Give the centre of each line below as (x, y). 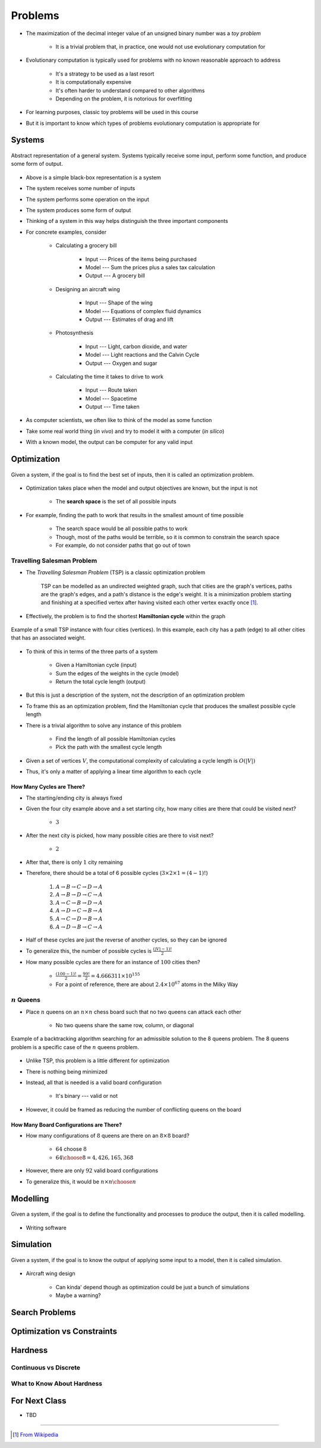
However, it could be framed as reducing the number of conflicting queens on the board (134, 1109)
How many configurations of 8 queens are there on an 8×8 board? (108, 1136)
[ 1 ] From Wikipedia (36, 1434)
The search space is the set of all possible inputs (116, 502)
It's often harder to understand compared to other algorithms (130, 90)
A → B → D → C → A (79, 895)
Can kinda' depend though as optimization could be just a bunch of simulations (152, 1287)
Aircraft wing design (51, 1274)
